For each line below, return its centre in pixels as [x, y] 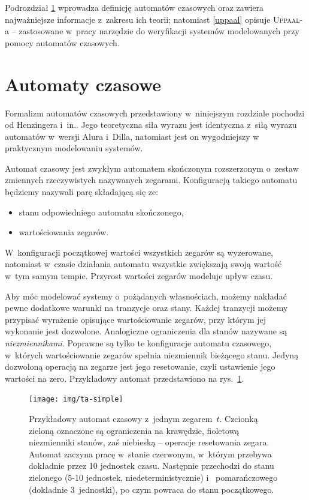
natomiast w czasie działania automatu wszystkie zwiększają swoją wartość [143, 264]
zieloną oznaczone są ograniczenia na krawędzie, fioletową [134, 430]
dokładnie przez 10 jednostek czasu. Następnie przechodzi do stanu [152, 465]
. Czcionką [239, 419]
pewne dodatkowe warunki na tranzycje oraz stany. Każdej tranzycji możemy [146, 308]
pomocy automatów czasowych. [62, 42]
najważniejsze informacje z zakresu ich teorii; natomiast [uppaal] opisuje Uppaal [152, 19]
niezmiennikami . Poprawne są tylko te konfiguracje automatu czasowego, [138, 343]
